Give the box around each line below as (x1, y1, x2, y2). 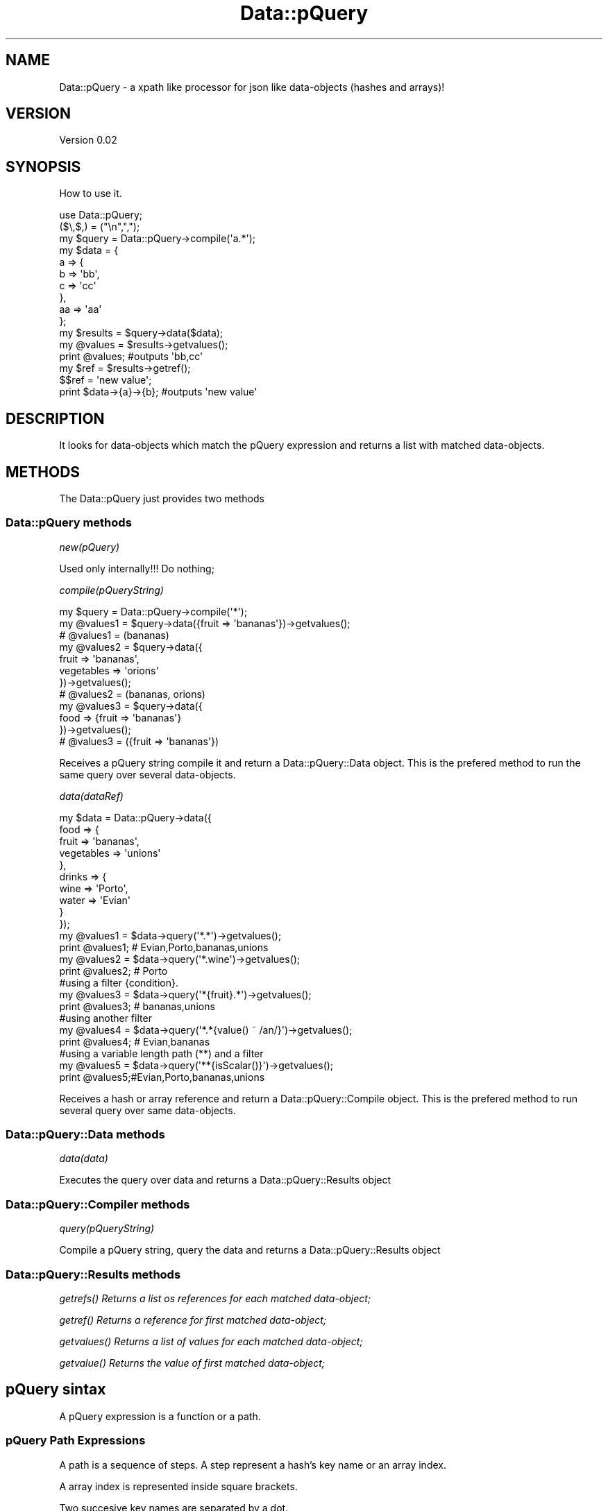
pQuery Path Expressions (6, 1433, 146, 1448)
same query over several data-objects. (59, 768, 236, 780)
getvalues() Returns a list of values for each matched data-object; (59, 1335, 363, 1347)
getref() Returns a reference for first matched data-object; (59, 1313, 327, 1326)
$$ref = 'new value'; (59, 374, 152, 386)
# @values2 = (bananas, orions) (59, 688, 205, 700)
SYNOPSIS (6, 157, 81, 176)
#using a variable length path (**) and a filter (59, 1047, 264, 1059)
